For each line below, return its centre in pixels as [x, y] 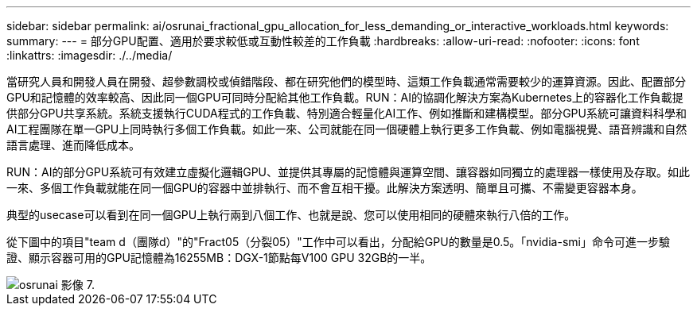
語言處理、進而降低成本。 [73, 145]
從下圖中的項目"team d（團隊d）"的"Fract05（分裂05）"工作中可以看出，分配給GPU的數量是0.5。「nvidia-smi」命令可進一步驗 [338, 242]
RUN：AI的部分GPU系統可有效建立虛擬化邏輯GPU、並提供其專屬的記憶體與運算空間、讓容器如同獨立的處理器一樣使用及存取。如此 [348, 172]
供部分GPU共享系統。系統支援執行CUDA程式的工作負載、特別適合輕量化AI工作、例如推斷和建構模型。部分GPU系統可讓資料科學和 [347, 113]
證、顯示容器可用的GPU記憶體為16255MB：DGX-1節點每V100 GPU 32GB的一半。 [219, 258]
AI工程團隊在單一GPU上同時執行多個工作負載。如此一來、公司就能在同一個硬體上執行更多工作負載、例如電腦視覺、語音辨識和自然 [347, 129]
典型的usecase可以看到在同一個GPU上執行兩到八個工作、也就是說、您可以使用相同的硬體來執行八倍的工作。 [291, 215]
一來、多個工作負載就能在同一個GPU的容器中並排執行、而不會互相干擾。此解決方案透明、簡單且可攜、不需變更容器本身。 [325, 188]
